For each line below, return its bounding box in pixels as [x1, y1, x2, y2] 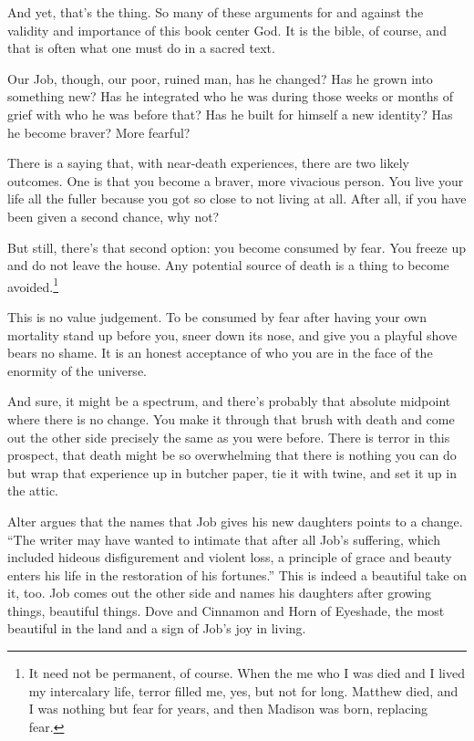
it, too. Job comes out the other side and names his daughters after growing [7, 583, 432, 602]
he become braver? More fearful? [7, 122, 191, 141]
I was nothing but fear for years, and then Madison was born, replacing [28, 699, 428, 718]
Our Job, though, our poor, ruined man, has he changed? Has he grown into [7, 68, 433, 88]
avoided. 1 [7, 274, 59, 296]
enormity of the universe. [7, 360, 147, 380]
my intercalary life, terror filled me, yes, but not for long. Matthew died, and [28, 681, 459, 700]
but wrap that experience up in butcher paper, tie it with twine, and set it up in [7, 463, 457, 482]
